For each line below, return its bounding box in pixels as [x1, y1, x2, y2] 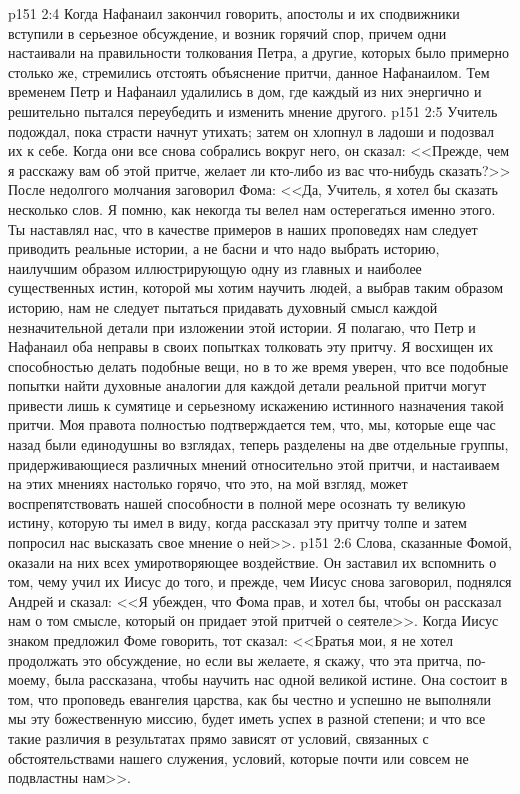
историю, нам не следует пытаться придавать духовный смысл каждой [8, 296, 438, 317]
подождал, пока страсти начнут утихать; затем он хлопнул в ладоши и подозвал [8, 120, 495, 141]
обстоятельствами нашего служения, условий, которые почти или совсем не [8, 747, 469, 768]
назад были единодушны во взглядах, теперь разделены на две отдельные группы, [8, 434, 509, 455]
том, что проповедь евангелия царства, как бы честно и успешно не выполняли [8, 688, 492, 709]
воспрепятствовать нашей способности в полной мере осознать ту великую [8, 492, 466, 513]
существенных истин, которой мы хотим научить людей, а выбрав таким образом [8, 277, 504, 298]
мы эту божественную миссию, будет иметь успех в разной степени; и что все [8, 708, 486, 729]
